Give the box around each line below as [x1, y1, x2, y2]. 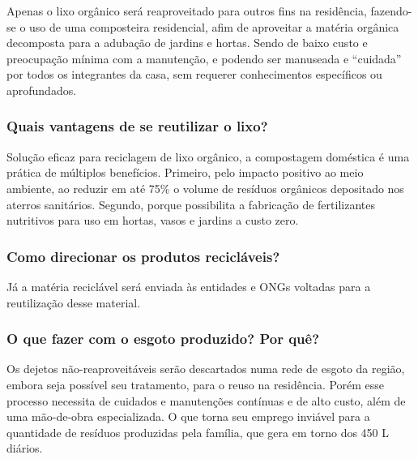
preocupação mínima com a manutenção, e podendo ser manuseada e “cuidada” [6, 49, 402, 66]
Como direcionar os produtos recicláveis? [6, 246, 280, 266]
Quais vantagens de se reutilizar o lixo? [6, 116, 268, 136]
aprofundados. [6, 81, 77, 98]
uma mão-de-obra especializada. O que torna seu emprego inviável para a [6, 408, 370, 425]
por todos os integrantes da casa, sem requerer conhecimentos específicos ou [6, 66, 382, 83]
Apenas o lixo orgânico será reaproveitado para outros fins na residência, [6, 2, 367, 19]
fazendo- [370, 2, 412, 19]
